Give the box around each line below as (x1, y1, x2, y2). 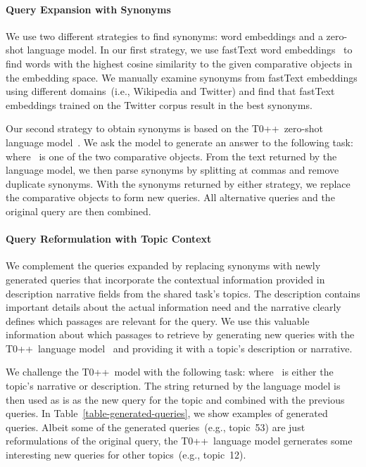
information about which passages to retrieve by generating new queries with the (6, 327, 355, 342)
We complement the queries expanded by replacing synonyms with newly (6, 258, 321, 273)
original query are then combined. (6, 203, 151, 218)
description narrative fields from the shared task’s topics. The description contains (6, 286, 360, 300)
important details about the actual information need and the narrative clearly (6, 300, 341, 314)
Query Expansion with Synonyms (6, 1, 171, 16)
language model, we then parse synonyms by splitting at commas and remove (6, 162, 339, 177)
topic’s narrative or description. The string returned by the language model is (6, 378, 341, 393)
